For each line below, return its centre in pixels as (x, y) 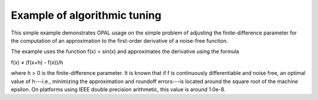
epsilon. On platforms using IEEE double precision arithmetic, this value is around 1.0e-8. (118, 89)
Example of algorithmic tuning (86, 15)
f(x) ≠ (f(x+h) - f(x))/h (37, 62)
